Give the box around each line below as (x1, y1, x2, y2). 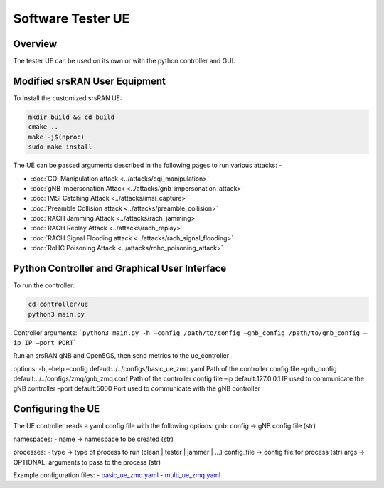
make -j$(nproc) (28, 132, 85, 141)
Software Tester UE (13, 11, 130, 26)
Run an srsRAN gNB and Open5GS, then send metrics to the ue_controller (13, 351, 230, 360)
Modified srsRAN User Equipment (13, 75, 166, 87)
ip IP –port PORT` (13, 339, 78, 346)
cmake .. (28, 123, 59, 131)
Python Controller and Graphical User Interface (13, 262, 227, 275)
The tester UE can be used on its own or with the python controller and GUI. (13, 57, 235, 65)
